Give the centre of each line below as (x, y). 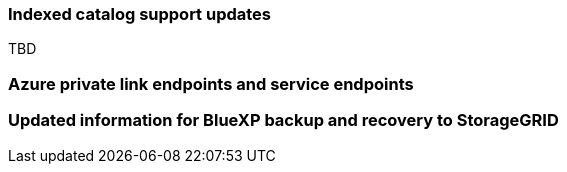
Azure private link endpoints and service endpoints (211, 83)
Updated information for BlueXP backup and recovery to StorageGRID (283, 120)
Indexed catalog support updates (140, 14)
